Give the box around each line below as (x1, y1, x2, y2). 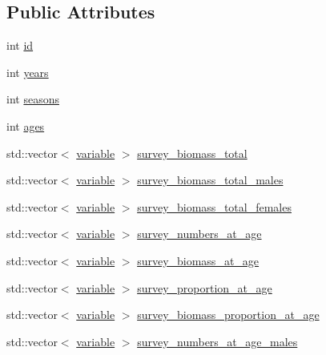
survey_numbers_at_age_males (137, 333, 298, 349)
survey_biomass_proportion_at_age (137, 306, 320, 323)
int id (6, 37, 34, 54)
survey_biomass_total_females (137, 198, 292, 215)
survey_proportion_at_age (137, 279, 272, 296)
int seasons (6, 91, 59, 107)
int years (6, 63, 49, 80)
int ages (6, 117, 45, 134)
